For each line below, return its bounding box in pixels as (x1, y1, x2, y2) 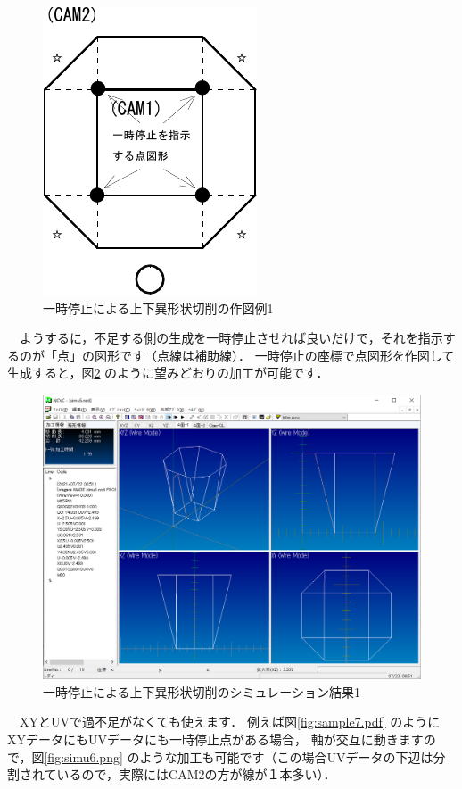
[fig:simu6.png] (44, 747, 123, 766)
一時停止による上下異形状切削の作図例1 (43, 298, 274, 317)
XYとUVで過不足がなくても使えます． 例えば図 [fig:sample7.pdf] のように (19, 712, 441, 731)
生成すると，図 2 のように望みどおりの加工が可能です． (7, 363, 329, 382)
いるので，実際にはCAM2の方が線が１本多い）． (56, 765, 336, 784)
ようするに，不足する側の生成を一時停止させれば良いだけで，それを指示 (19, 328, 443, 347)
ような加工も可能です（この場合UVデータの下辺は (139, 747, 433, 766)
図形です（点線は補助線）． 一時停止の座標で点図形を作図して (94, 345, 455, 364)
